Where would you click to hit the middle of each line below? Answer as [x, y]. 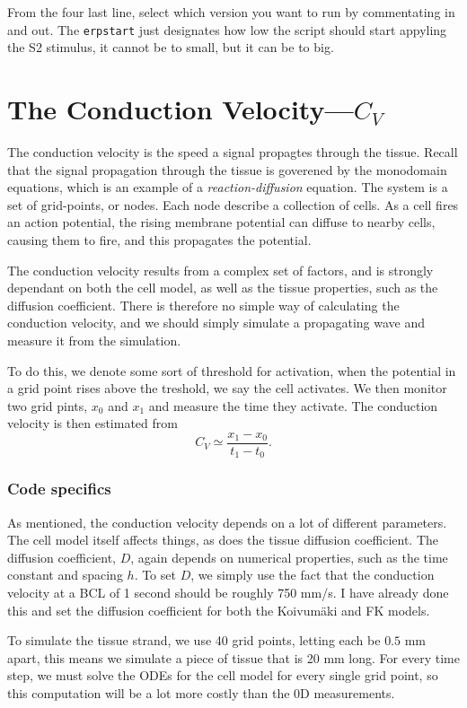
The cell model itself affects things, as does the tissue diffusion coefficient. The [223, 540]
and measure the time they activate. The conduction [293, 405]
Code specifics [59, 489]
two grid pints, [48, 405]
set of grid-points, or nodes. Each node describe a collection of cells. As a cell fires [233, 204]
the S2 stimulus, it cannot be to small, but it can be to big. [171, 47]
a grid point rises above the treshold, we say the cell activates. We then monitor [227, 388]
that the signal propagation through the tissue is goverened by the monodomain [227, 169]
